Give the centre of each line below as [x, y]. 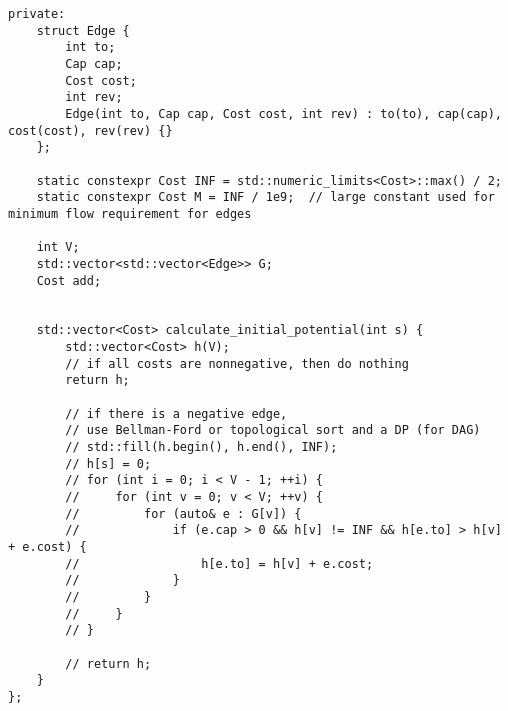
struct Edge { [83, 30]
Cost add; [69, 280]
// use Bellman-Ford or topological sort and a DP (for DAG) [273, 430]
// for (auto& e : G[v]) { [183, 513]
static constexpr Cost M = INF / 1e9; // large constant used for [265, 197]
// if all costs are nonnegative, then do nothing [237, 363]
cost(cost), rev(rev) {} [90, 130]
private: [37, 14]
